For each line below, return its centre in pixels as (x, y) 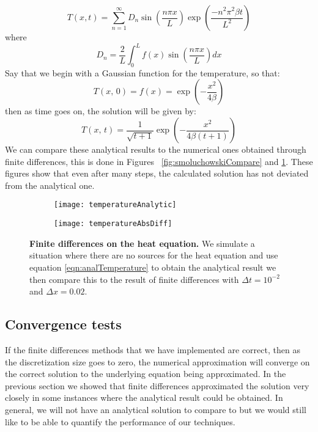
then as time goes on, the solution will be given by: (101, 111)
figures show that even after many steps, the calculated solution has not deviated (157, 173)
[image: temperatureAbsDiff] (113, 224)
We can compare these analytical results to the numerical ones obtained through (156, 149)
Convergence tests (63, 324)
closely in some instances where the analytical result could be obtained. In (144, 397)
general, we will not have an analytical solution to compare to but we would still (156, 409)
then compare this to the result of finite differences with (134, 279)
